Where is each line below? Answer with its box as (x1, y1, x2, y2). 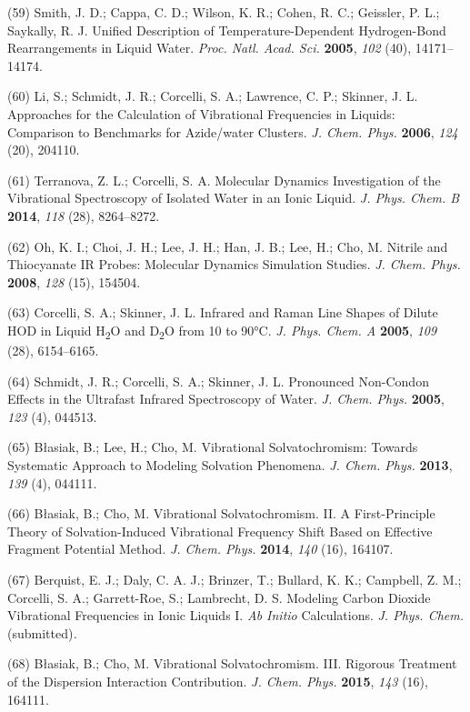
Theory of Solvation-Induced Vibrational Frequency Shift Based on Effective (7, 521, 433, 540)
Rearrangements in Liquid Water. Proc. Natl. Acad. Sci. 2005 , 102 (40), (7, 38, 412, 57)
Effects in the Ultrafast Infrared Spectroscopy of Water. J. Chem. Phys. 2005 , (7, 389, 445, 408)
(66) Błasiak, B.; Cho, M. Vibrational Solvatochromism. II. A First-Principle (7, 504, 435, 523)
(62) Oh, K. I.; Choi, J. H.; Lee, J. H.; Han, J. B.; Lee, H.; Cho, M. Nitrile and (7, 236, 448, 256)
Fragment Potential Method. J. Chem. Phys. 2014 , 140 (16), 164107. (7, 539, 394, 558)
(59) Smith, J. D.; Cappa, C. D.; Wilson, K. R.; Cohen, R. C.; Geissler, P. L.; (7, 3, 440, 21)
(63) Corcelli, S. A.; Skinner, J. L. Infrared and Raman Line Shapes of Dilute (7, 303, 438, 322)
